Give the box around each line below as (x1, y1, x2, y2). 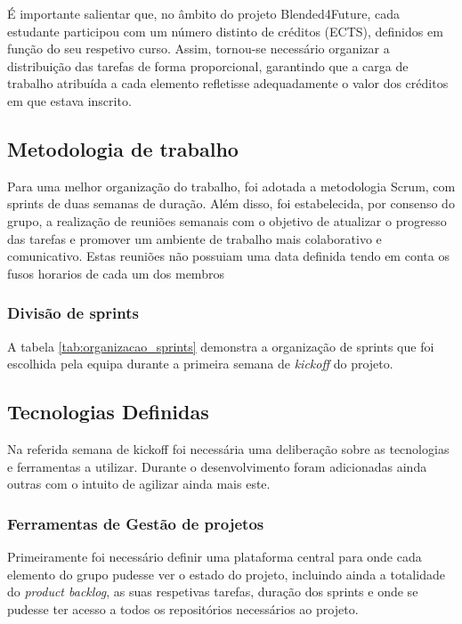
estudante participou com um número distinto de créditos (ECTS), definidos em (7, 21, 443, 40)
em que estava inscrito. (7, 91, 132, 109)
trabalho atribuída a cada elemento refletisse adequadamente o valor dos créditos (7, 74, 449, 93)
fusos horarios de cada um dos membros (7, 263, 224, 282)
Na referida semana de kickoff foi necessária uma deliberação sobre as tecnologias (7, 439, 450, 458)
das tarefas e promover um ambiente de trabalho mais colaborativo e (7, 229, 382, 247)
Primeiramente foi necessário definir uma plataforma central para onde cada (7, 547, 422, 565)
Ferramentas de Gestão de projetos (7, 512, 264, 534)
